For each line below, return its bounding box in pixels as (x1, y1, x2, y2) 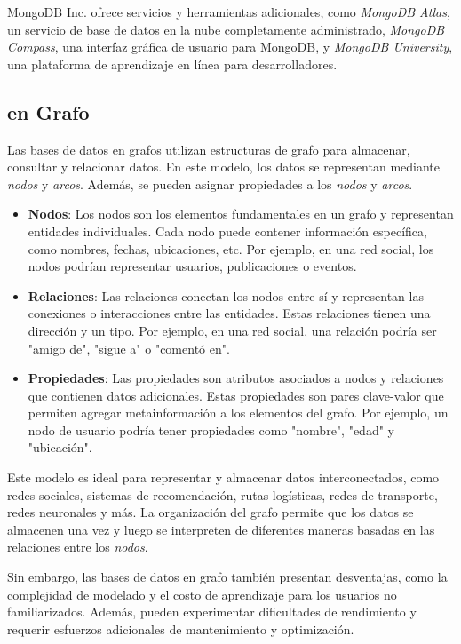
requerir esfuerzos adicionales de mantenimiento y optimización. (7, 619, 354, 638)
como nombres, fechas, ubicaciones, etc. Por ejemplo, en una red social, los (28, 239, 434, 258)
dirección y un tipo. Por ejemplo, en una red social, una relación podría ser (28, 321, 437, 339)
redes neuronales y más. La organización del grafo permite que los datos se (7, 503, 414, 521)
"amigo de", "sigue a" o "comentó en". (28, 338, 230, 357)
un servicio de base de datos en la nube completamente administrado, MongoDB (7, 20, 445, 38)
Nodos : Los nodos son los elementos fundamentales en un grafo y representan (28, 204, 454, 223)
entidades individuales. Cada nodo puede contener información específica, (28, 221, 427, 240)
